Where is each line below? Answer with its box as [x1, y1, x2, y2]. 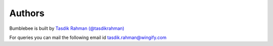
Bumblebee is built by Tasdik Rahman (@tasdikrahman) [9, 25, 125, 31]
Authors [9, 8, 45, 19]
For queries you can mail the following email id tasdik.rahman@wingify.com [9, 34, 167, 40]
